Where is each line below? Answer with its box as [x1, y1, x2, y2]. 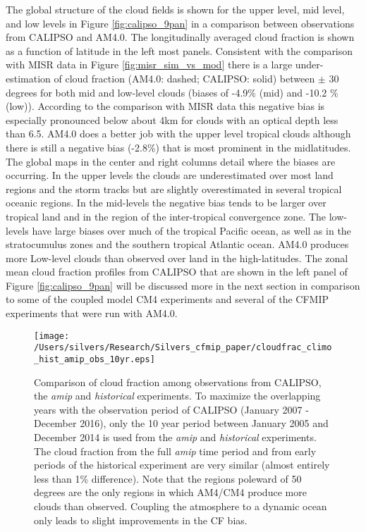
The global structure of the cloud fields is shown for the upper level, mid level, [6, 2, 345, 16]
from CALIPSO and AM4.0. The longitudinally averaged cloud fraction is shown [6, 30, 355, 44]
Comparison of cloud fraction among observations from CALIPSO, [34, 374, 322, 389]
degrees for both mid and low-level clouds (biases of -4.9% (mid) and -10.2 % [6, 85, 338, 99]
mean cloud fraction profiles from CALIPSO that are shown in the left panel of [6, 264, 348, 279]
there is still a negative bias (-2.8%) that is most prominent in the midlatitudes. [6, 140, 351, 154]
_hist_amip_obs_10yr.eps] [34, 354, 155, 364]
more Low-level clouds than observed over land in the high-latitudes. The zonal [6, 250, 348, 265]
